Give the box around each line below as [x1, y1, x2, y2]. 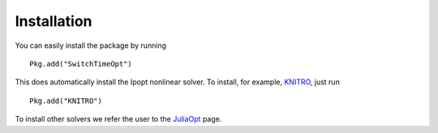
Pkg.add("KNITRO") [29, 96, 103, 105]
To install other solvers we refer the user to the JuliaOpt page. [15, 114, 222, 124]
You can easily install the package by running [15, 41, 166, 50]
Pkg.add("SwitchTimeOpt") [29, 59, 133, 68]
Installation [15, 12, 92, 30]
